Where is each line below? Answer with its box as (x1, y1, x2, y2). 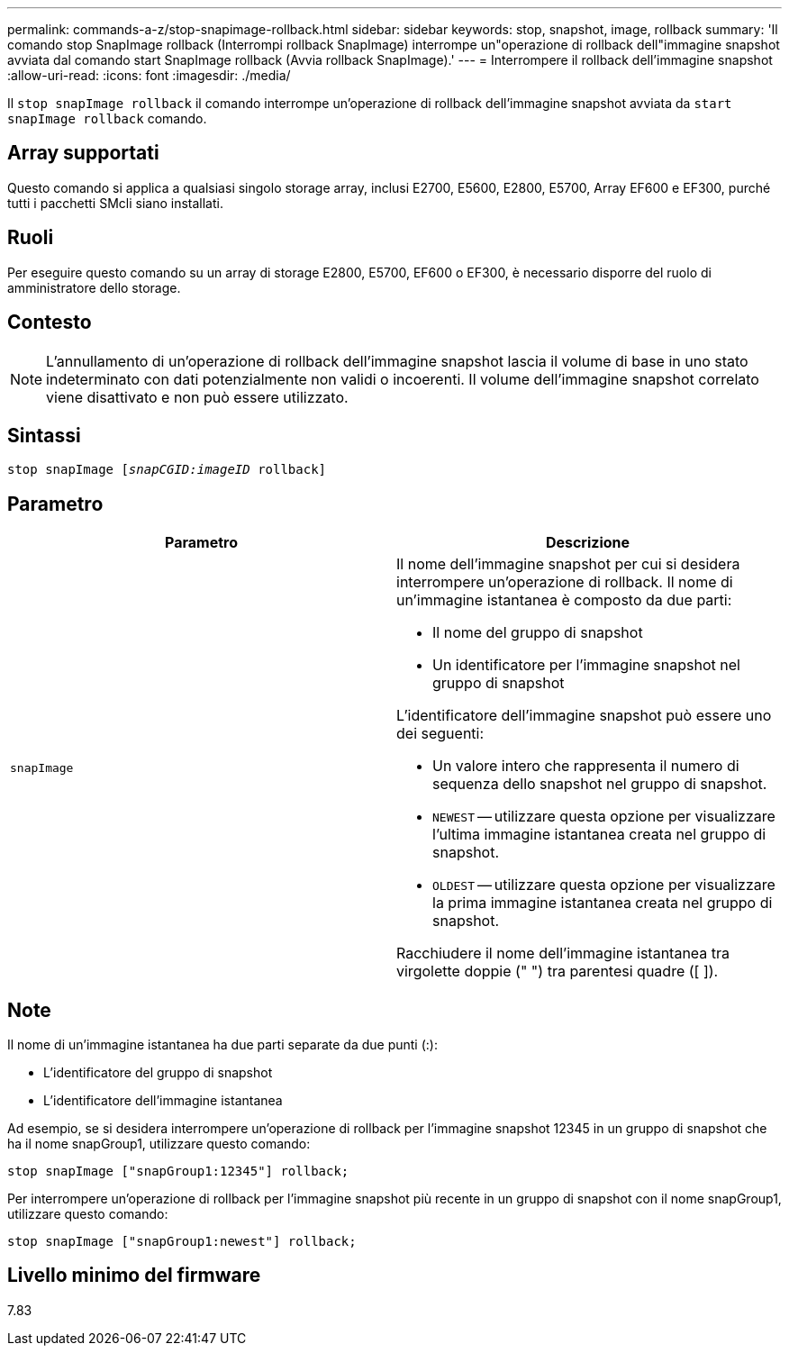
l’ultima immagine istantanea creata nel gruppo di (432, 825, 766, 844)
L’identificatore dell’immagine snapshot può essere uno (396, 706, 772, 725)
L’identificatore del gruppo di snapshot (43, 1065, 273, 1081)
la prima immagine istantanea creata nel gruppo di (432, 894, 773, 913)
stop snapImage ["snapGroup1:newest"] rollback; (7, 1234, 357, 1249)
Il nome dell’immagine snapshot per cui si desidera (396, 555, 740, 574)
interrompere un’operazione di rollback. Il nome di (396, 573, 733, 592)
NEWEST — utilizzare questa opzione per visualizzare (432, 807, 775, 826)
